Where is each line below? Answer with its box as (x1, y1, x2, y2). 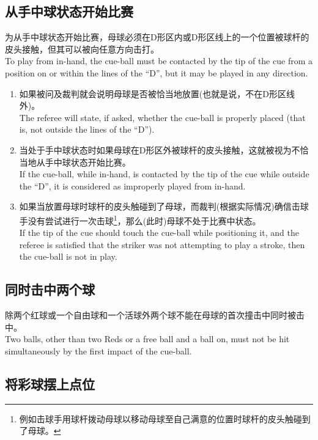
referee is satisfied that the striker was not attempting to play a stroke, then (19, 238, 305, 251)
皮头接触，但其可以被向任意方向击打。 (5, 42, 159, 55)
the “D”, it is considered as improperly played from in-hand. (19, 179, 246, 192)
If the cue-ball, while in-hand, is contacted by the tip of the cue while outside (19, 167, 309, 180)
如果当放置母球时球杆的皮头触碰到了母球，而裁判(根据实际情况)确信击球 (19, 200, 309, 213)
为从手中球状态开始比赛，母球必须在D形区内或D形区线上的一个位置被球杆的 (5, 31, 309, 43)
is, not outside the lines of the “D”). (19, 123, 155, 136)
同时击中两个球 (5, 280, 95, 299)
